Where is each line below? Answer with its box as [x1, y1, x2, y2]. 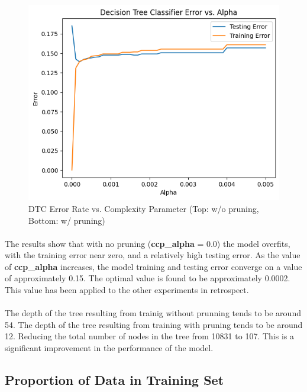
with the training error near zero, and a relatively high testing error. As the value [5, 249, 300, 261]
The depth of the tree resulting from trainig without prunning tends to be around [5, 307, 301, 319]
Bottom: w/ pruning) [28, 214, 105, 226]
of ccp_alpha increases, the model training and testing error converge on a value [5, 260, 302, 272]
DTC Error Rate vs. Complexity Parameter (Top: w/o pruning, [28, 202, 259, 214]
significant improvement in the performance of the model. [5, 342, 214, 354]
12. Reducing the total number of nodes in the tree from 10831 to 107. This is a [5, 330, 294, 342]
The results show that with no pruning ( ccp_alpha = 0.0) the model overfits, [5, 237, 290, 249]
